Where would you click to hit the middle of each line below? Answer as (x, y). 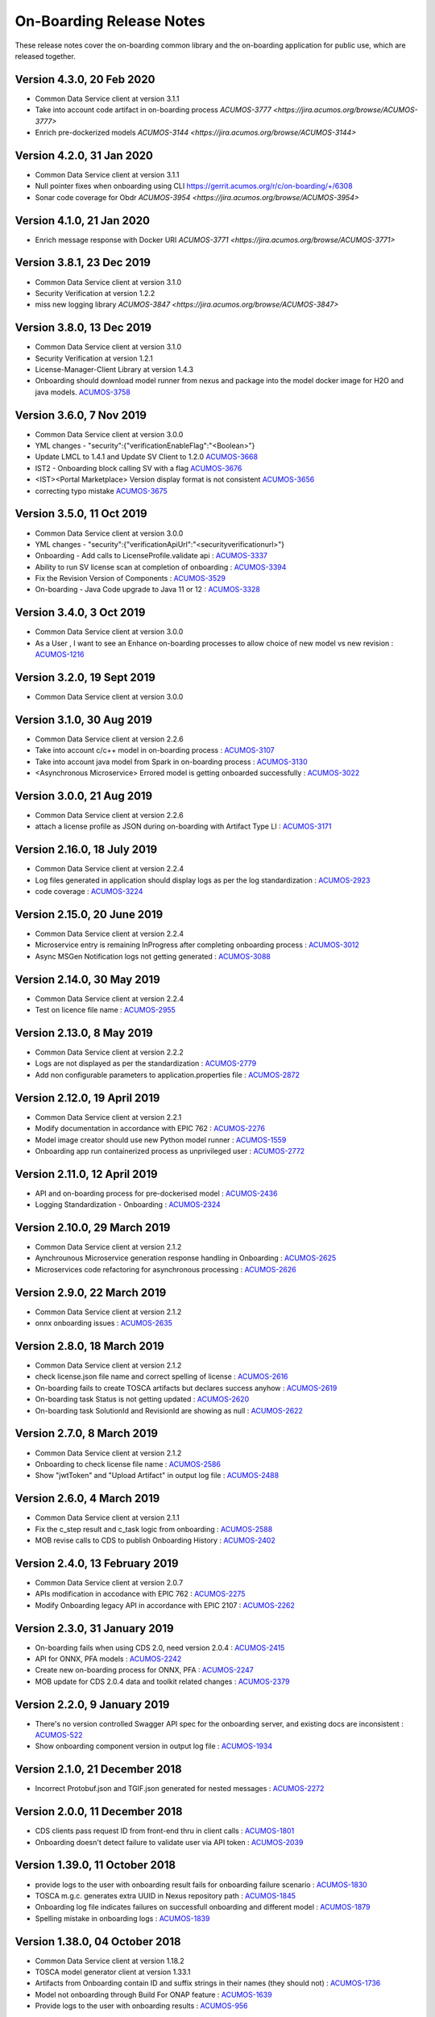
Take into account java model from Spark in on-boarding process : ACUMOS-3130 (171, 762)
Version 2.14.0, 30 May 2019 (87, 979)
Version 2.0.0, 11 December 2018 (99, 1812)
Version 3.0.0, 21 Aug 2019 (84, 796)
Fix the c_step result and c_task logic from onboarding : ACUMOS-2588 (154, 1529)
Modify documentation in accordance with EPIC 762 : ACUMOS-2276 (150, 1129)
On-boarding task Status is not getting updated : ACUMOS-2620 (142, 1399)
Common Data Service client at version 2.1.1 (108, 1518)
